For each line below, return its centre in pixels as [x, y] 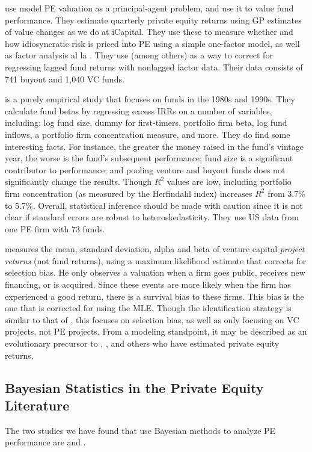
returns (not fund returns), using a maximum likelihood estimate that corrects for [156, 260]
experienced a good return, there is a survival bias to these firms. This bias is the [154, 296]
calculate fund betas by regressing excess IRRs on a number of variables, [139, 110]
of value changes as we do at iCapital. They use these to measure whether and [149, 32]
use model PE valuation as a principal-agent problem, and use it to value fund [149, 8]
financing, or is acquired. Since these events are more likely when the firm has [148, 284]
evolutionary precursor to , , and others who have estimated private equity [142, 343]
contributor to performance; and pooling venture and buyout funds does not [145, 169]
